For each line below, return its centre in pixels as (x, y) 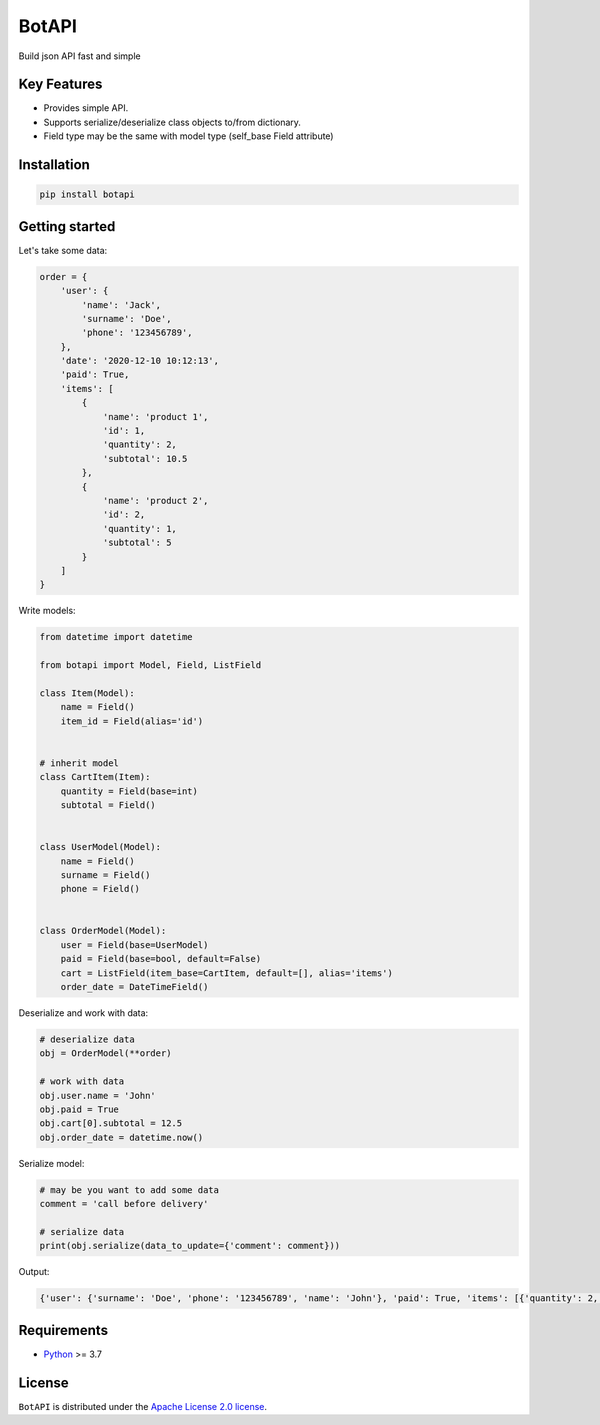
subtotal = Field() (108, 804)
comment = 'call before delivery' (124, 1204)
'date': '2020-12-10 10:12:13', (140, 361)
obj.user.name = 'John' (98, 1095)
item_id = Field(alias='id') (132, 721)
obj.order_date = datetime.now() (121, 1137)
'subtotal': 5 (137, 543)
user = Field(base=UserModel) (134, 944)
